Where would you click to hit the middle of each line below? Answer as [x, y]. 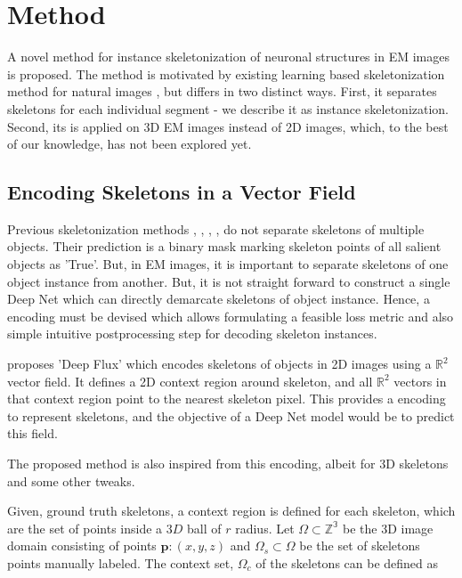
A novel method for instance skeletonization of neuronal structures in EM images [228, 57]
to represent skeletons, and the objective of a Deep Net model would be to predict [231, 415]
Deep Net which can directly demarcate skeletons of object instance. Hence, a [219, 299]
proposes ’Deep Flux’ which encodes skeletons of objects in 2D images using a [219, 364]
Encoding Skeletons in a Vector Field [182, 192]
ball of [204, 528]
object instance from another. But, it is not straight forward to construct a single [229, 281]
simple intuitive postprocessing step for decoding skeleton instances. [192, 334]
